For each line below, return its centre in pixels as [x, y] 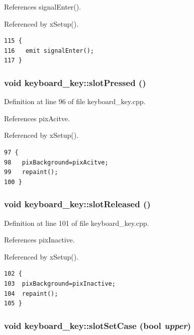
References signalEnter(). [43, 7]
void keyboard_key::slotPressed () [75, 82]
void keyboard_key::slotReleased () [77, 204]
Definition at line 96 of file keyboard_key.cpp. [75, 101]
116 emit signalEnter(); [49, 51]
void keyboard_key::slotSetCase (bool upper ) [98, 325]
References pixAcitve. [37, 118]
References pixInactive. [39, 240]
